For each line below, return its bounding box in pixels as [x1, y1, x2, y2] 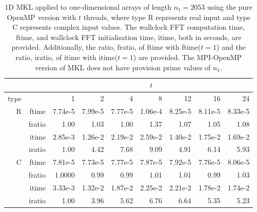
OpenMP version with [7, 11, 76, 22]
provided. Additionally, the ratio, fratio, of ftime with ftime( [11, 42, 201, 52]
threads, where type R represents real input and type [83, 11, 251, 22]
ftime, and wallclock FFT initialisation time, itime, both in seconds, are [16, 31, 242, 42]
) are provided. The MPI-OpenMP [133, 51, 242, 62]
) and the [216, 42, 246, 52]
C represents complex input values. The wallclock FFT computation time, [12, 22, 245, 32]
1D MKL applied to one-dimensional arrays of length [5, 2, 171, 12]
